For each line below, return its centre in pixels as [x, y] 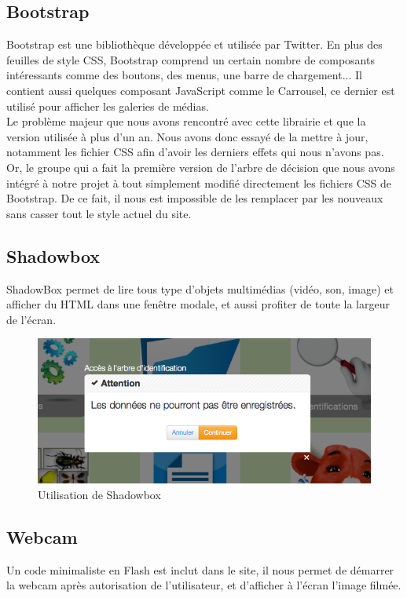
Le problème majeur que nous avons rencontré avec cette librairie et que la [186, 121]
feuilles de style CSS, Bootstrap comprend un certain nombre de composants [191, 59]
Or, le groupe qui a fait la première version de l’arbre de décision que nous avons [201, 167]
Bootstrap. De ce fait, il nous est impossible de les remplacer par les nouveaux [195, 198]
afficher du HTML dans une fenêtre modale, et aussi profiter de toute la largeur [198, 304]
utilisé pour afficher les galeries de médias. [108, 106]
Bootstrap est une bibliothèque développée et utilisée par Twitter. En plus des [194, 44]
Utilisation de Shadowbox [99, 494]
